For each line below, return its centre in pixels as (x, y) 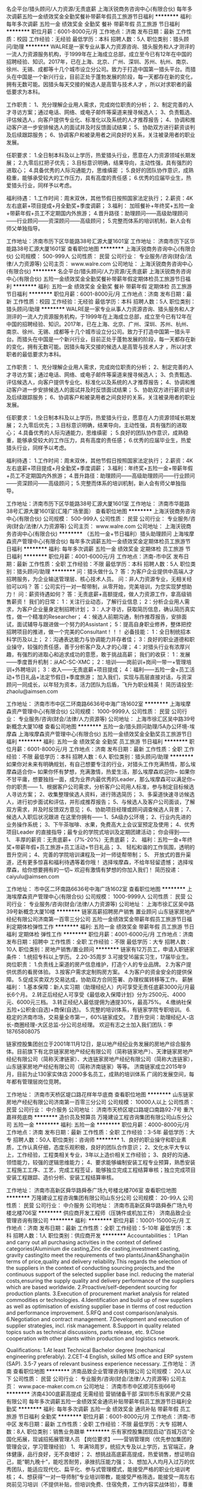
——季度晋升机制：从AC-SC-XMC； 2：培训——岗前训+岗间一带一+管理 (96, 662)
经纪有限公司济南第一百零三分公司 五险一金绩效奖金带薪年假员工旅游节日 (96, 919)
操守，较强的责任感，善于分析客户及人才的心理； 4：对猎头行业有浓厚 (98, 647)
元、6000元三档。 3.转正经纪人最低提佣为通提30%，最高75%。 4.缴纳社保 (99, 1002)
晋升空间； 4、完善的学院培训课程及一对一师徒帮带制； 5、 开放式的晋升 (96, 855)
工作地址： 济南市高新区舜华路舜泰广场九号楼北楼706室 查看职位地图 (92, 1190)
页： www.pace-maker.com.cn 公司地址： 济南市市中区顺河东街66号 (91, 1386)
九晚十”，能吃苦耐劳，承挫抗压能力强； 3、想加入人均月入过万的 (109, 1462)
